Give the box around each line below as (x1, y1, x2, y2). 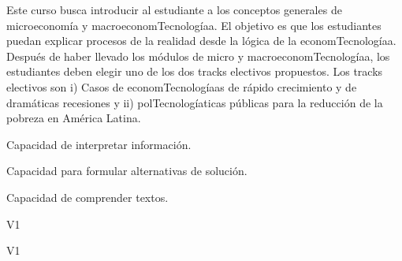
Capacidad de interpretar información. (6, 136, 192, 152)
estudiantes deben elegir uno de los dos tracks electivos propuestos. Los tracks (6, 63, 383, 80)
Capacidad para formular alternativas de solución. (6, 162, 248, 179)
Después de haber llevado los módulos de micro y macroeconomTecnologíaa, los (6, 47, 390, 64)
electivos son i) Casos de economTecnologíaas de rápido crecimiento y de (6, 78, 357, 95)
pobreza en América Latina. (6, 110, 141, 126)
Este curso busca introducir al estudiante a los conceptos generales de (6, 2, 342, 17)
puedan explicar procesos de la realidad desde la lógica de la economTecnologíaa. (6, 32, 396, 49)
